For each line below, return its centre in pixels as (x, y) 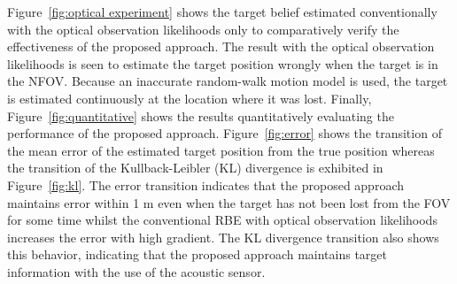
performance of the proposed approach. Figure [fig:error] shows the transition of (225, 133)
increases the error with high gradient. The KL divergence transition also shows (223, 237)
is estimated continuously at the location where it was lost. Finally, (190, 98)
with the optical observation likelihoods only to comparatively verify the (203, 29)
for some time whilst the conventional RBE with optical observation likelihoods (222, 220)
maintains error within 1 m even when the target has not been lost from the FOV (229, 202)
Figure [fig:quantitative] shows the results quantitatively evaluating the (201, 115)
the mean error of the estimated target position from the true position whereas (221, 150)
